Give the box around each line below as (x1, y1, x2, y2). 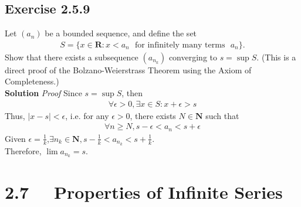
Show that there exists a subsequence (5, 50, 138, 63)
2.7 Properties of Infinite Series (5, 179, 283, 203)
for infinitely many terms (135, 40, 225, 49)
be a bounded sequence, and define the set (45, 27, 197, 39)
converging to (168, 50, 217, 63)
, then (121, 87, 143, 99)
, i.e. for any (65, 109, 109, 121)
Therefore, (5, 144, 42, 157)
